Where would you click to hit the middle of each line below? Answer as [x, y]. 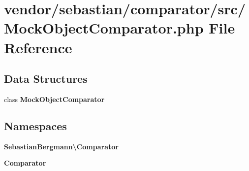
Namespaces [35, 125]
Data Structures [46, 79]
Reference [38, 47]
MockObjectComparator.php [104, 28]
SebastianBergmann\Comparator [61, 146]
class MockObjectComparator [54, 99]
